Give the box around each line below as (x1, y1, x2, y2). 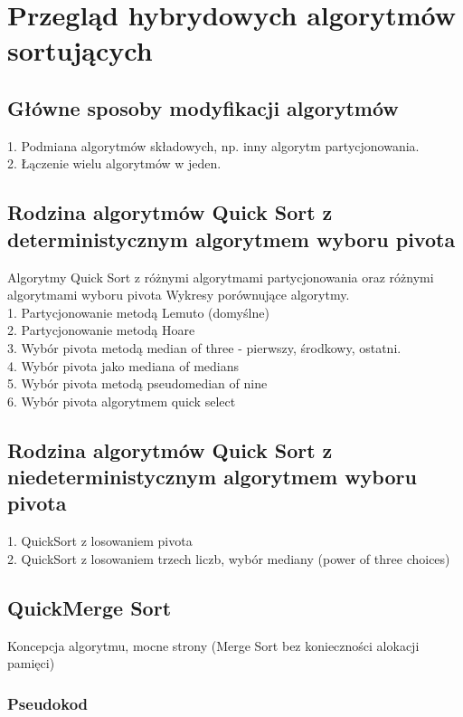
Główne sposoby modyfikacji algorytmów (7, 93, 399, 121)
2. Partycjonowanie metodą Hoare (7, 320, 195, 339)
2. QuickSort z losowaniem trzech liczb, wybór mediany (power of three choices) (7, 549, 450, 568)
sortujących (7, 32, 153, 69)
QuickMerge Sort (7, 593, 172, 621)
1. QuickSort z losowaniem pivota (7, 531, 193, 550)
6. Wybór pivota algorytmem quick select (7, 391, 236, 410)
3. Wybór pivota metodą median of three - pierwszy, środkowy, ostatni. (7, 338, 402, 357)
